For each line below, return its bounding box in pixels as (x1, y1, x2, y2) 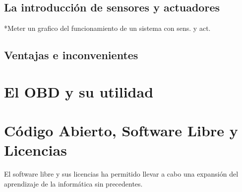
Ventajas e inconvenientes (4, 47, 138, 63)
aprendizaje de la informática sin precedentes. (4, 178, 143, 189)
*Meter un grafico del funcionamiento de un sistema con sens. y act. (4, 23, 211, 33)
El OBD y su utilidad (4, 81, 154, 101)
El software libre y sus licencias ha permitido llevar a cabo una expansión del (4, 169, 239, 179)
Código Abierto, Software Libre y (4, 120, 238, 141)
